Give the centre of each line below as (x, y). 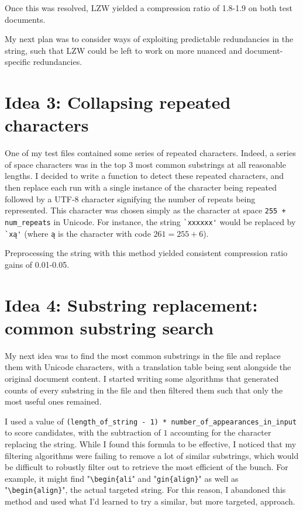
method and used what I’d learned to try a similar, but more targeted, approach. (150, 501)
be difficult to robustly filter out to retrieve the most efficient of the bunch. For (147, 467)
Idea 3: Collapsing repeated (118, 102)
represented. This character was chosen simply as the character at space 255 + (145, 210)
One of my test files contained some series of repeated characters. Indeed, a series (150, 153)
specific (18, 62)
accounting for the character (221, 432)
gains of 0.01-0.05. (37, 264)
